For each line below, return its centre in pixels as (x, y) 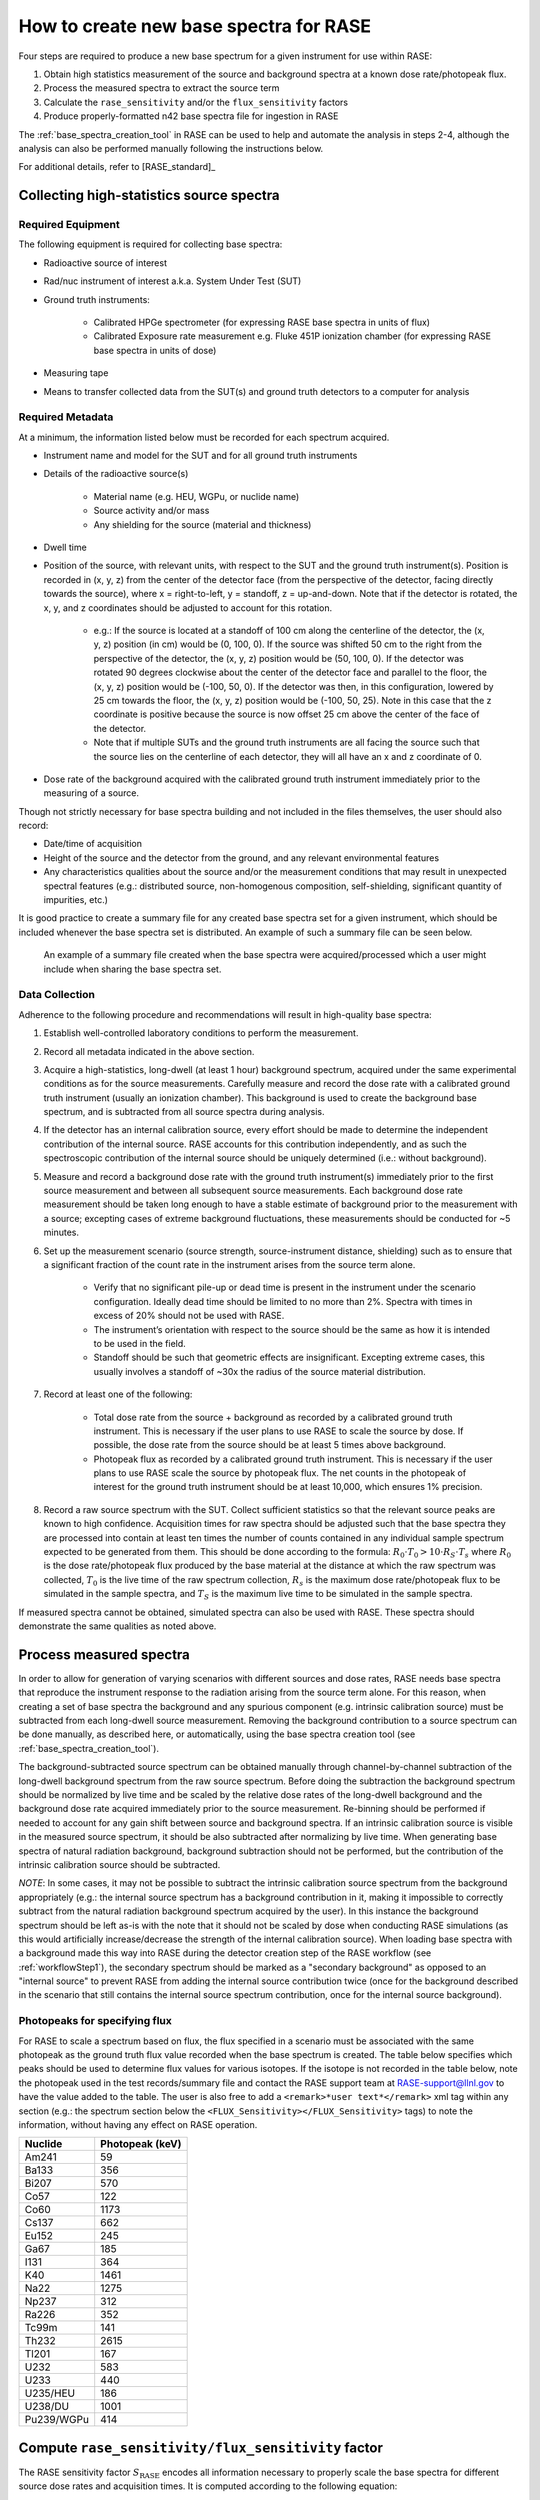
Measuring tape (76, 373)
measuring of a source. (91, 793)
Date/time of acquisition (92, 844)
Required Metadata (66, 417)
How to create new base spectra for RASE (195, 26)
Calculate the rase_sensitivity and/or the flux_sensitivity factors (196, 102)
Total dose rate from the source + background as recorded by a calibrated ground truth (273, 1417)
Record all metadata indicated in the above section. (149, 1051)
